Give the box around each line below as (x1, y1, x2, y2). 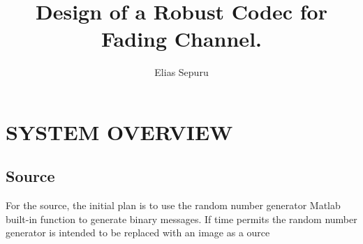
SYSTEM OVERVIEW (6, 117, 233, 146)
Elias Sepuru (154, 65, 209, 79)
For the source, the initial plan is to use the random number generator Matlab (6, 198, 341, 213)
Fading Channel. (101, 24, 262, 53)
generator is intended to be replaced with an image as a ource (6, 225, 270, 240)
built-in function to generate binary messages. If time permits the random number (6, 211, 357, 226)
